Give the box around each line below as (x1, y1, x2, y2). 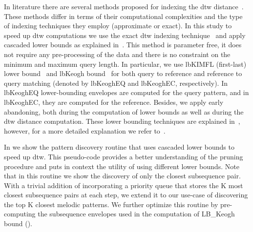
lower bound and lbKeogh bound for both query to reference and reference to (4, 68, 242, 78)
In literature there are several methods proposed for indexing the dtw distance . (4, 1, 244, 11)
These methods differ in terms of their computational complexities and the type (4, 11, 243, 21)
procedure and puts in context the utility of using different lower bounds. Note (4, 161, 239, 171)
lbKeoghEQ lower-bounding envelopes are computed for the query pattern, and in (4, 87, 249, 97)
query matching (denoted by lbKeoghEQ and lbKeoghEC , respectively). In (4, 77, 228, 88)
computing (4, 209, 36, 219)
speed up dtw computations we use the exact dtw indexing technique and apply (4, 30, 246, 40)
